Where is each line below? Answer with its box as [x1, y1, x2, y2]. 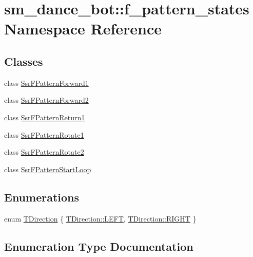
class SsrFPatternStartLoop [4, 163, 91, 174]
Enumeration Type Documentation [4, 238, 193, 254]
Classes [4, 53, 43, 69]
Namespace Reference [4, 18, 162, 39]
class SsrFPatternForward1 [4, 77, 89, 88]
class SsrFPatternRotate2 [4, 146, 84, 157]
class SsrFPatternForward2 [4, 95, 89, 105]
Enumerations [4, 189, 80, 205]
